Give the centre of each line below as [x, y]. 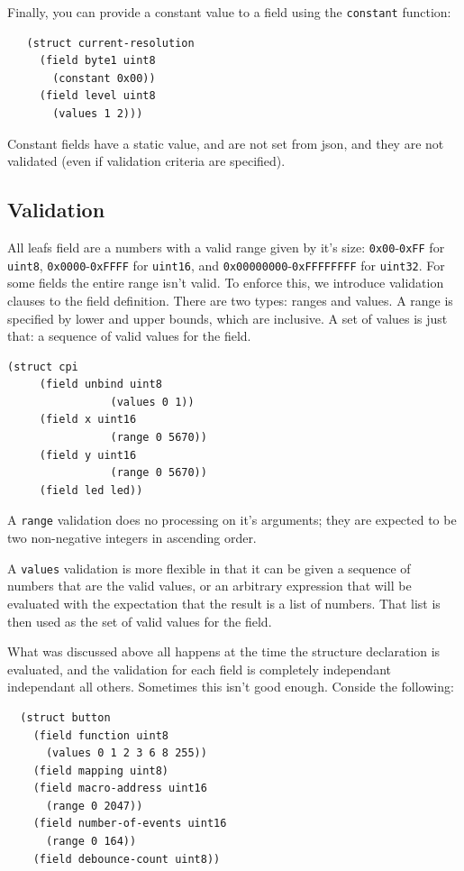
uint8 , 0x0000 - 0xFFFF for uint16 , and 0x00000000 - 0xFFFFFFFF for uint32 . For [226, 265]
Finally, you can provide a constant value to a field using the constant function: [229, 12]
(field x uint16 [88, 420]
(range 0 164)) [91, 842]
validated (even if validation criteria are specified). [146, 161]
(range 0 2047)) [94, 806]
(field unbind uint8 [100, 385]
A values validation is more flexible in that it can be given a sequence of [209, 568]
